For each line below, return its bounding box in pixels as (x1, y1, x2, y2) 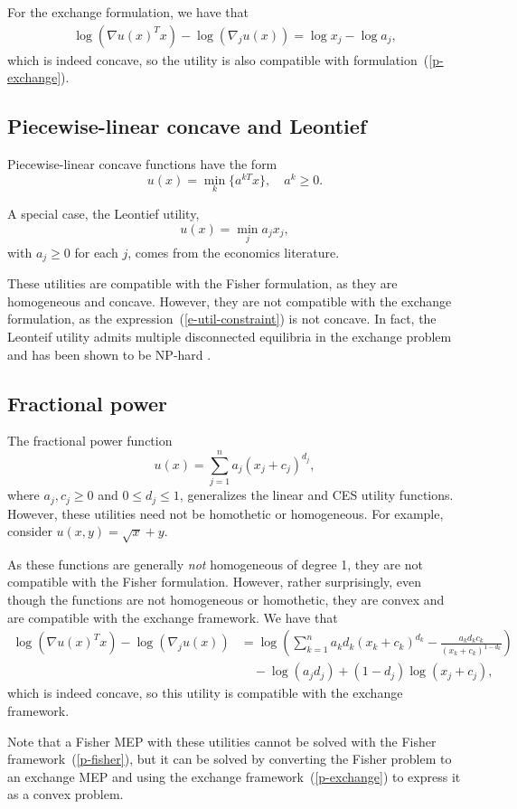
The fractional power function (7, 431, 173, 450)
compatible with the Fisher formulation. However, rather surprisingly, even (7, 572, 422, 591)
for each (74, 242, 118, 261)
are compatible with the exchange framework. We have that (7, 607, 338, 626)
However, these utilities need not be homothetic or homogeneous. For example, (7, 503, 444, 522)
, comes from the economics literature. (127, 242, 340, 261)
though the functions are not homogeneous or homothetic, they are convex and (7, 590, 445, 609)
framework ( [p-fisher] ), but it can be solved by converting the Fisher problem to (7, 749, 452, 768)
